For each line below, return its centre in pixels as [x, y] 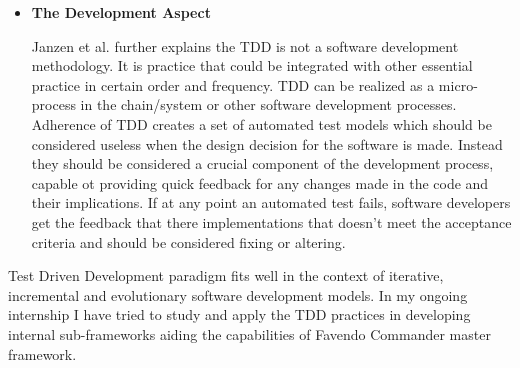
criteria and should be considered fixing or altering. [188, 241]
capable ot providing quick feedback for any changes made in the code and [260, 182]
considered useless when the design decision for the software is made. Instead [267, 143]
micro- [458, 84]
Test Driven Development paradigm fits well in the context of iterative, [226, 275]
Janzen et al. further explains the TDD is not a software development [245, 45]
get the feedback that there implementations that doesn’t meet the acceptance [271, 221]
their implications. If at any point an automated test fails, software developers [271, 202]
